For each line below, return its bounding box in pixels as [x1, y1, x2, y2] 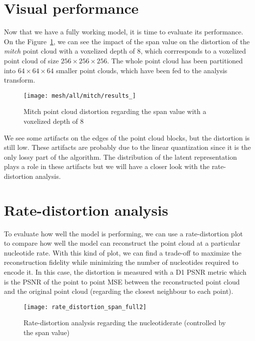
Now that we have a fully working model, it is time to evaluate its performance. [4, 27, 243, 37]
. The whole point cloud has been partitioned [107, 55, 243, 65]
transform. [4, 75, 35, 85]
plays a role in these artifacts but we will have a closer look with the [4, 161, 210, 171]
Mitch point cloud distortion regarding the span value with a [24, 106, 206, 116]
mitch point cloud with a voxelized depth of [4, 46, 135, 56]
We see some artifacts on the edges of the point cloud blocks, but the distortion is [4, 132, 250, 142]
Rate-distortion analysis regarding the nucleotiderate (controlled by [24, 317, 226, 328]
